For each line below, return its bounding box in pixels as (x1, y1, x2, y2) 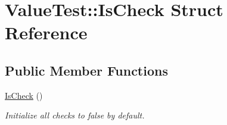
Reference (5, 20, 88, 45)
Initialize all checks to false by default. (5, 109, 145, 121)
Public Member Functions (5, 61, 168, 79)
